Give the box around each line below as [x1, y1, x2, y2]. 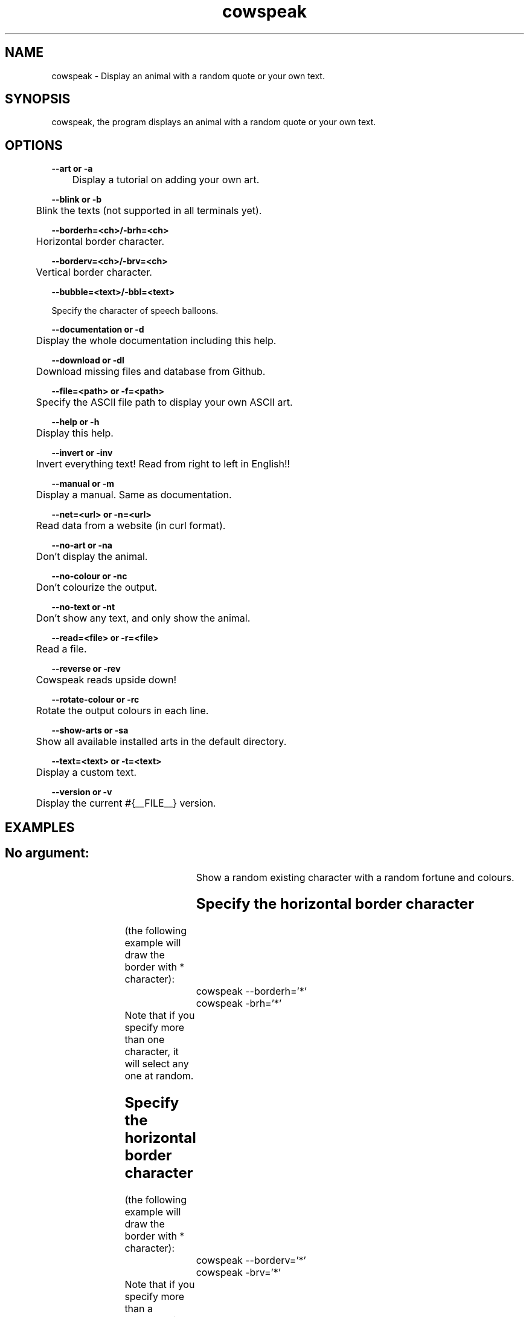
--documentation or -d [51, 324, 144, 335]
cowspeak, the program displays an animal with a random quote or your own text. [51, 117, 376, 128]
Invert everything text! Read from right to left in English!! [36, 458, 290, 470]
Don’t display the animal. [36, 550, 148, 563]
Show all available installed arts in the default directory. [36, 735, 287, 748]
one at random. [124, 1070, 194, 1082]
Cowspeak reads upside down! [36, 674, 177, 686]
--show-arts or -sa [51, 725, 129, 736]
